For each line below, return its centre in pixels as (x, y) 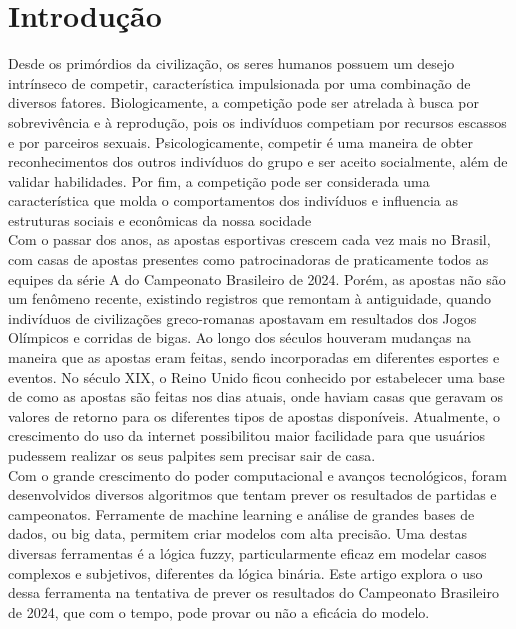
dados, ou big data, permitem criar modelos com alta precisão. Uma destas (238, 533)
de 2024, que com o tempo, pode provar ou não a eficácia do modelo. (219, 611)
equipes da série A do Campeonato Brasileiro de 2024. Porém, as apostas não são (257, 278)
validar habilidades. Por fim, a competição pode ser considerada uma (219, 180)
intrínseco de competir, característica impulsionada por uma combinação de (239, 82)
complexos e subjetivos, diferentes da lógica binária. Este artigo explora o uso (245, 572)
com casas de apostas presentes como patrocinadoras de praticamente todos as (248, 259)
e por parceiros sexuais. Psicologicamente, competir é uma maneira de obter (241, 141)
